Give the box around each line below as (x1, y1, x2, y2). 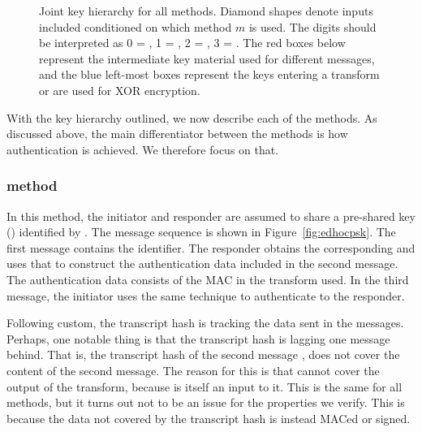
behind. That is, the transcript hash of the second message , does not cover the (6, 346, 400, 363)
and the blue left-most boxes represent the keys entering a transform (39, 66, 380, 83)
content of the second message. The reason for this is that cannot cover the (6, 361, 380, 378)
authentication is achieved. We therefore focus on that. (6, 140, 279, 158)
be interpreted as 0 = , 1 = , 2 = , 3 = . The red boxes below (39, 34, 346, 51)
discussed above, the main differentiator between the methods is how (6, 125, 348, 142)
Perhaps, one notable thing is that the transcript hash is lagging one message (6, 330, 390, 347)
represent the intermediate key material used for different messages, (39, 50, 375, 67)
